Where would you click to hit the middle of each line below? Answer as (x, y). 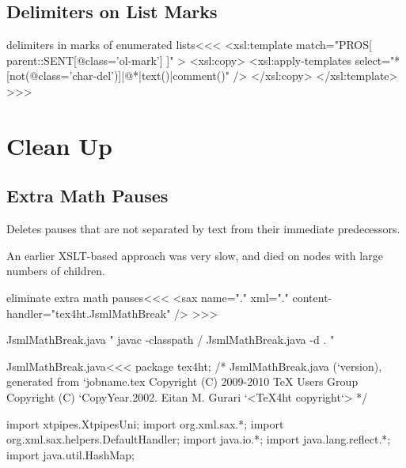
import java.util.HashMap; (70, 454)
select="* (378, 60)
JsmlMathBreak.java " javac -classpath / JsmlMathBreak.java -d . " (171, 340)
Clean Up (59, 145)
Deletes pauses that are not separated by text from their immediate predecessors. (203, 229)
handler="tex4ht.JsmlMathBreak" (89, 313)
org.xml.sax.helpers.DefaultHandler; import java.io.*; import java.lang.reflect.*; (199, 439)
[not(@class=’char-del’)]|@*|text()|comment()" (118, 75)
